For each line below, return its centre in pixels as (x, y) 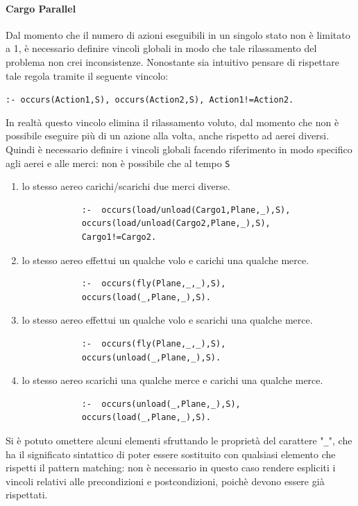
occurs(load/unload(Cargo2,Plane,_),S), (176, 224)
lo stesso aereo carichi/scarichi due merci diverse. (126, 186)
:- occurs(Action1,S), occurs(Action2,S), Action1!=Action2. (150, 100)
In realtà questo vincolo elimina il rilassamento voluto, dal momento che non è (172, 122)
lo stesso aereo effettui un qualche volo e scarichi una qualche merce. (167, 320)
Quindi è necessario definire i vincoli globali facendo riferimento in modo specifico (179, 149)
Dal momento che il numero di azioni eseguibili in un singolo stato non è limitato (178, 34)
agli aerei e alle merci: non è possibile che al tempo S (118, 163)
